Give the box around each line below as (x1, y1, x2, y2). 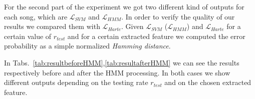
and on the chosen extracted (164, 77, 251, 87)
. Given (121, 21, 144, 31)
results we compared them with (4, 21, 100, 31)
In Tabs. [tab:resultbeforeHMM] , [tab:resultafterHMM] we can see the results (4, 57, 239, 67)
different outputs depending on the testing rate (4, 77, 148, 87)
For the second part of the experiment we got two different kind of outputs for (4, 1, 244, 11)
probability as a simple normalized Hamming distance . (4, 40, 171, 51)
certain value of (4, 30, 52, 41)
